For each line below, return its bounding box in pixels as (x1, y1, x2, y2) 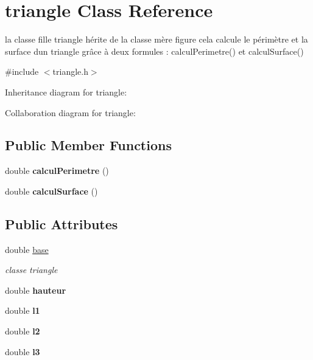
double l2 (5, 325, 40, 337)
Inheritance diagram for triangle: (5, 85, 127, 98)
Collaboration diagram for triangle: (5, 106, 136, 119)
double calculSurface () (5, 184, 98, 197)
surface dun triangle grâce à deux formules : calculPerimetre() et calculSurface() (5, 44, 304, 57)
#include (5, 65, 39, 78)
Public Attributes (5, 214, 118, 233)
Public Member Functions (5, 136, 172, 154)
